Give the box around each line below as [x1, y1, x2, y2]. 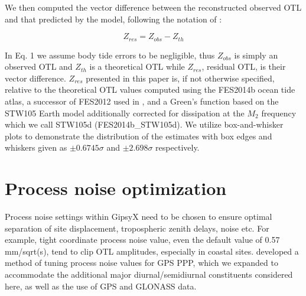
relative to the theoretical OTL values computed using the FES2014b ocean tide [5, 83, 295, 96]
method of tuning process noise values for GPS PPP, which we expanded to [5, 256, 278, 269]
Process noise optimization [5, 176, 227, 200]
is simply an [234, 48, 278, 61]
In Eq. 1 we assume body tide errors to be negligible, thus [5, 48, 215, 61]
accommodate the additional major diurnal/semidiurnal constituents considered [5, 268, 293, 281]
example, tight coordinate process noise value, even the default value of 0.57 [5, 233, 280, 246]
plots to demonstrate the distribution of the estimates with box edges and [5, 129, 272, 142]
